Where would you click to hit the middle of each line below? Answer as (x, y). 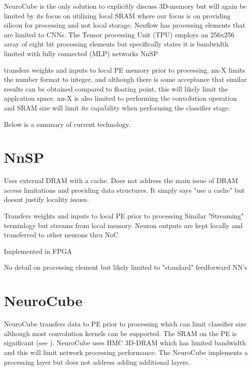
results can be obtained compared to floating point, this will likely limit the (116, 88)
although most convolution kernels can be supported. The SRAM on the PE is (120, 333)
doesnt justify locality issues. (47, 199)
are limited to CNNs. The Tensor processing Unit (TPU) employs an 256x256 (119, 34)
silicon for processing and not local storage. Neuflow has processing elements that (125, 25)
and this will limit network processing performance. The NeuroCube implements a (126, 352)
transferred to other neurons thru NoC (61, 235)
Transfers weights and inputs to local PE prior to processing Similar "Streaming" (124, 216)
